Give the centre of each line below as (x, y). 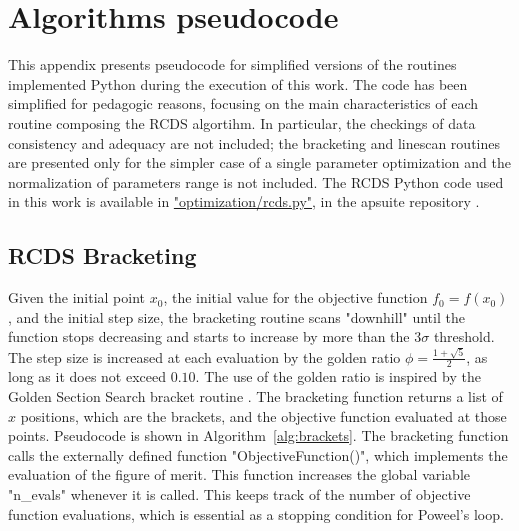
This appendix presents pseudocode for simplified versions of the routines (232, 64)
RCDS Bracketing (102, 255)
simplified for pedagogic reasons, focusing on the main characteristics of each (243, 103)
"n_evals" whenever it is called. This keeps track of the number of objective (239, 493)
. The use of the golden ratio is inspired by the (338, 376)
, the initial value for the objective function (295, 297)
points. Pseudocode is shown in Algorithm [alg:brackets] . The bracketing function (258, 435)
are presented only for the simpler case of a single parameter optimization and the (259, 162)
